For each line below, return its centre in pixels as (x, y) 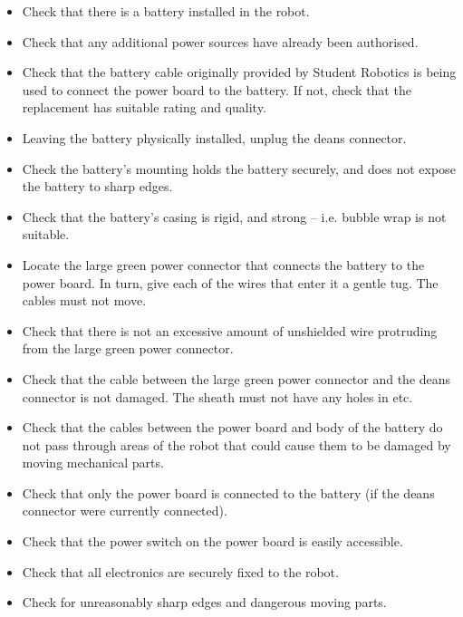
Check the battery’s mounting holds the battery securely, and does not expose (239, 168)
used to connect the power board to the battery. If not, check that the (217, 89)
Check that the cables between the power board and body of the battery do (232, 427)
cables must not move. (84, 300)
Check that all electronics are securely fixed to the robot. (180, 571)
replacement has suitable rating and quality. (144, 107)
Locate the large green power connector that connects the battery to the (223, 264)
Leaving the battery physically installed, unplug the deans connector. (214, 137)
